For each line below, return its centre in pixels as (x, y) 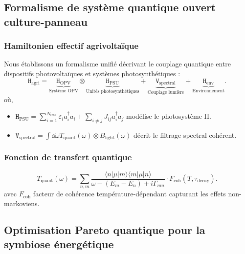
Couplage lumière (166, 92)
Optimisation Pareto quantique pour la (105, 229)
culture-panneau (46, 21)
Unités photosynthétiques (112, 91)
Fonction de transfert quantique (68, 157)
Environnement (209, 91)
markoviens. (22, 203)
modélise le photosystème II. (169, 116)
